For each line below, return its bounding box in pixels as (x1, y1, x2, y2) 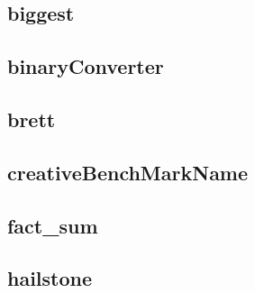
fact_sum (7, 211, 98, 239)
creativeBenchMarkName (7, 158, 249, 186)
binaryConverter (7, 52, 164, 80)
